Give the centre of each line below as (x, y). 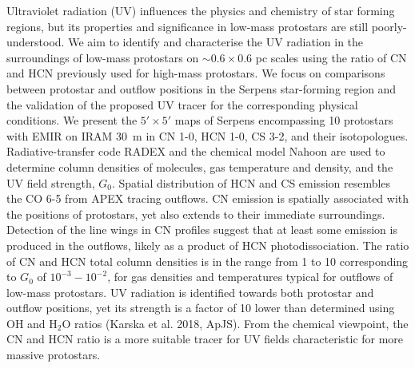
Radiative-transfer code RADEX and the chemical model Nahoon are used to (196, 151)
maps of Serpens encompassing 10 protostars (284, 120)
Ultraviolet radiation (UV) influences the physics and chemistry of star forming (201, 10)
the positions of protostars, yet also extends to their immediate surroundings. (196, 214)
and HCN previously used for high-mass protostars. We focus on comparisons (196, 73)
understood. (36, 42)
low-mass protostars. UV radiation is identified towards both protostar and (190, 292)
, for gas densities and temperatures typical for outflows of (250, 277)
